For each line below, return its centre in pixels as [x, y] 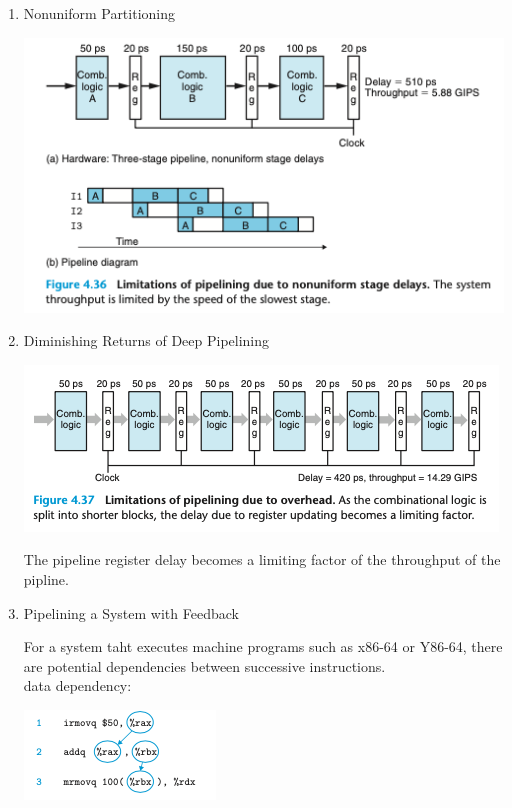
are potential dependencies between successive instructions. [204, 665]
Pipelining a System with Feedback [131, 612]
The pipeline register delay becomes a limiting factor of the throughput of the [262, 559]
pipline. [46, 579]
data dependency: [77, 685]
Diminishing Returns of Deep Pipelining [146, 340]
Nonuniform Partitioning [99, 13]
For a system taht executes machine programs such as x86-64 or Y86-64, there [263, 646]
